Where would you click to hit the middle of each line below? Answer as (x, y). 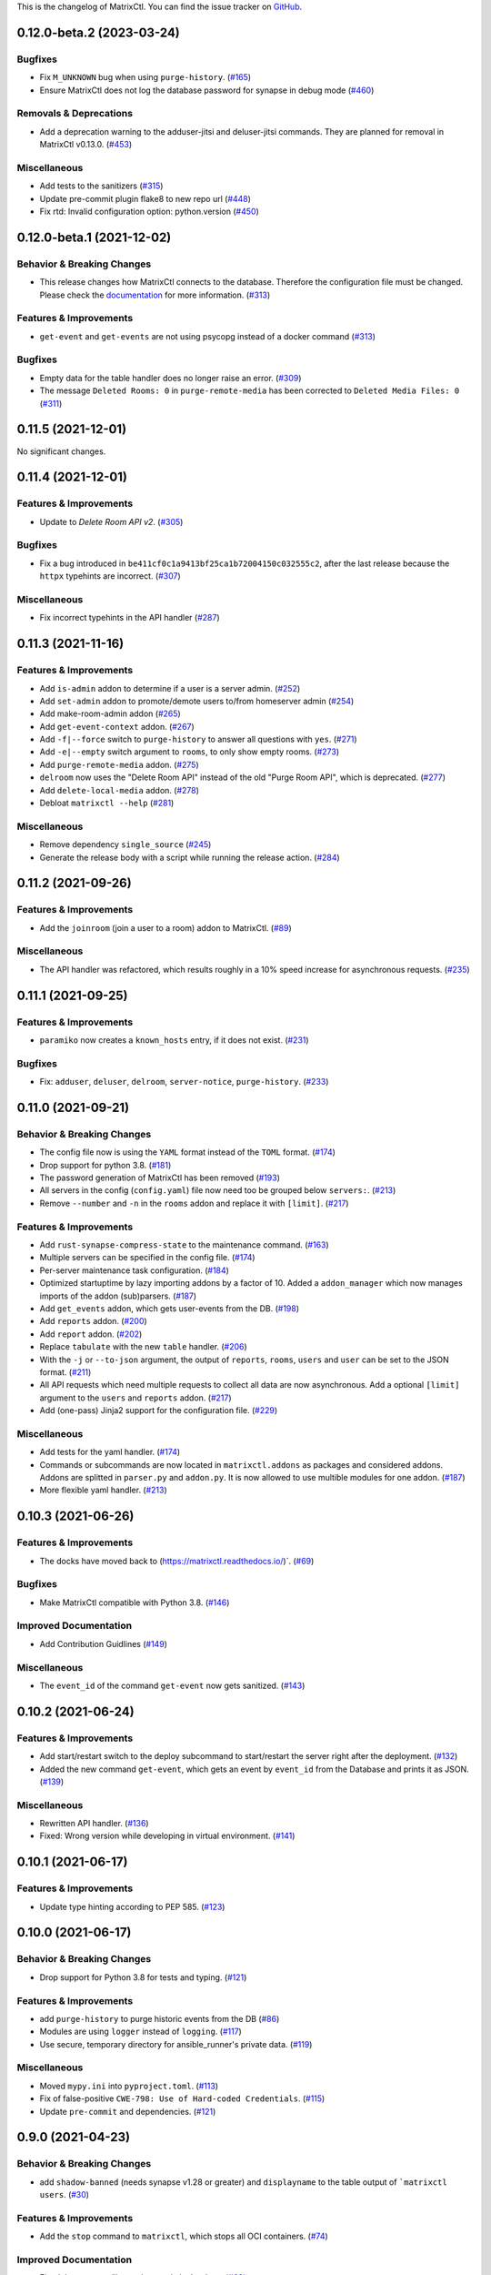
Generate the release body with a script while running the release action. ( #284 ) (190, 857)
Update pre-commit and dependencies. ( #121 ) (128, 2111)
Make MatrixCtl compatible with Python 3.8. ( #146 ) (135, 1603)
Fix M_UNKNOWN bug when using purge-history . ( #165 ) (145, 77)
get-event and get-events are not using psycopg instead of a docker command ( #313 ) (208, 336)
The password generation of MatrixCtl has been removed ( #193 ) (160, 1178)
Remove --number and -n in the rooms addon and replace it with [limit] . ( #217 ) (194, 1203)
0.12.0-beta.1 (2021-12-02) (94, 237)
